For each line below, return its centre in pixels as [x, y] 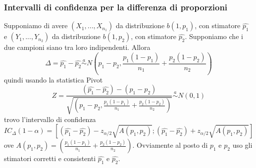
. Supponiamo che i [214, 36]
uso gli [242, 145]
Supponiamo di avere [36, 25]
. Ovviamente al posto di [170, 145]
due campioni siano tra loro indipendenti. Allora [77, 47]
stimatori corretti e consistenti [50, 158]
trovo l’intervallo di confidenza [50, 119]
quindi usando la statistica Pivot [53, 79]
